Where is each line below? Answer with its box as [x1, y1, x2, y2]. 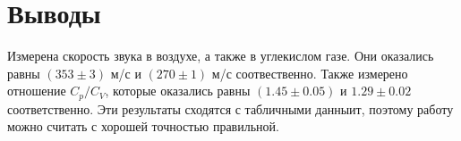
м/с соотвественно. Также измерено [211, 63, 408, 82]
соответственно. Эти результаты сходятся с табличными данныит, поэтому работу [7, 99, 454, 118]
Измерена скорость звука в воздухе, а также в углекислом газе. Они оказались [7, 46, 434, 65]
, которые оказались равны [105, 81, 251, 100]
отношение [7, 81, 66, 100]
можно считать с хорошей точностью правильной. [7, 117, 279, 136]
